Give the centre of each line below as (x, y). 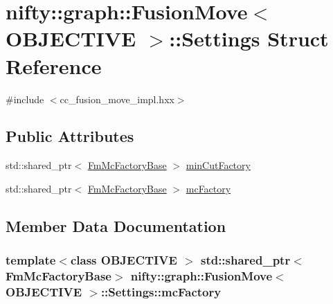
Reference (54, 65)
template (31, 260)
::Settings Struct (249, 38)
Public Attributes (70, 136)
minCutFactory (218, 165)
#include (25, 99)
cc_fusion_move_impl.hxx (117, 99)
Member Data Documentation (116, 225)
